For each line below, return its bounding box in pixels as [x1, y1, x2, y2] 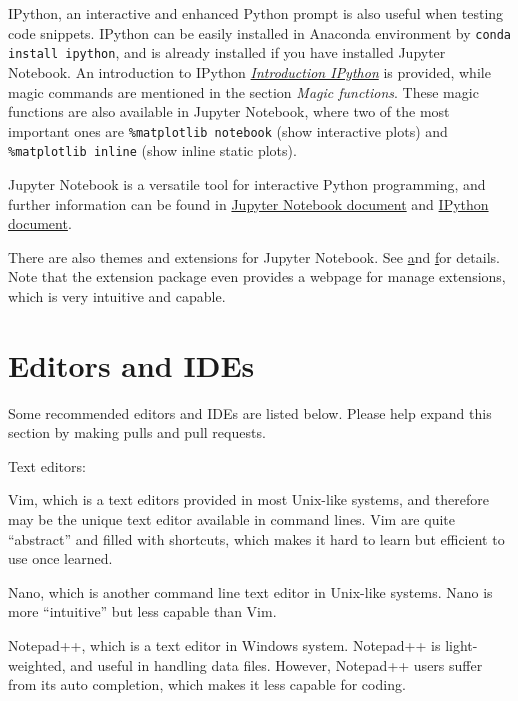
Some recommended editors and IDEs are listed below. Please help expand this [8, 402, 492, 423]
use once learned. [8, 548, 113, 569]
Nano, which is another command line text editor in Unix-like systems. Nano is [8, 581, 493, 602]
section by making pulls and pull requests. [8, 422, 266, 443]
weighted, [8, 654, 66, 675]
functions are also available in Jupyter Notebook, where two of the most [8, 101, 450, 122]
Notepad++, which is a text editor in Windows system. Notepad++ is [8, 635, 441, 656]
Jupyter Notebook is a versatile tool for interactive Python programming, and [8, 174, 486, 194]
